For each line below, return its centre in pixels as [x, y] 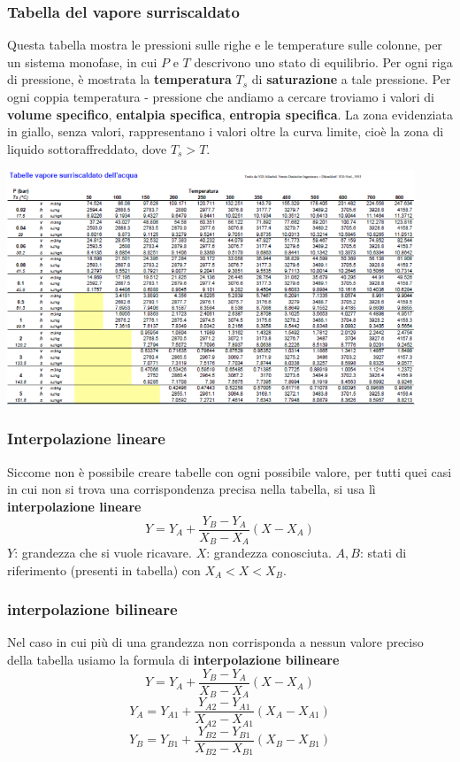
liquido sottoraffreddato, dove [87, 148]
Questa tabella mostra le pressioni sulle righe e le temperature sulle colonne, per [225, 45]
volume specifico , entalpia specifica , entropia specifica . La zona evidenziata [230, 114]
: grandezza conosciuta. [269, 553]
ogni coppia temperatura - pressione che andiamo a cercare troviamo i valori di [221, 96]
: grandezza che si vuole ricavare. [103, 553]
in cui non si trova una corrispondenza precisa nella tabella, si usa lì [192, 489]
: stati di [383, 553]
